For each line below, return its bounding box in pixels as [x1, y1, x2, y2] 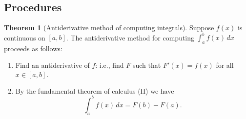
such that [132, 59, 161, 70]
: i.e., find [95, 59, 124, 70]
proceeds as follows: [4, 43, 62, 54]
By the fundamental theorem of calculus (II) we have [15, 85, 174, 96]
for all [216, 59, 234, 70]
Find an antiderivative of [15, 59, 90, 70]
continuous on [4, 32, 45, 42]
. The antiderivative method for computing [66, 32, 195, 42]
